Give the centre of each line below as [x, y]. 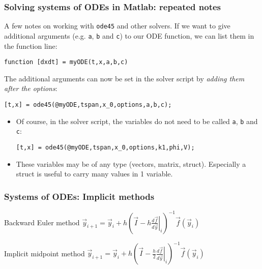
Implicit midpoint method [45, 253]
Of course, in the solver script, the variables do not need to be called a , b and [137, 121]
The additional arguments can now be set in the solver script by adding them [124, 78]
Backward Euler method [42, 222]
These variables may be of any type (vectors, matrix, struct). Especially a [131, 163]
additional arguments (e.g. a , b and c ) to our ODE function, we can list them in [129, 35]
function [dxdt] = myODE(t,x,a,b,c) [66, 62]
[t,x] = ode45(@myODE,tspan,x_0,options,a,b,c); [88, 104]
